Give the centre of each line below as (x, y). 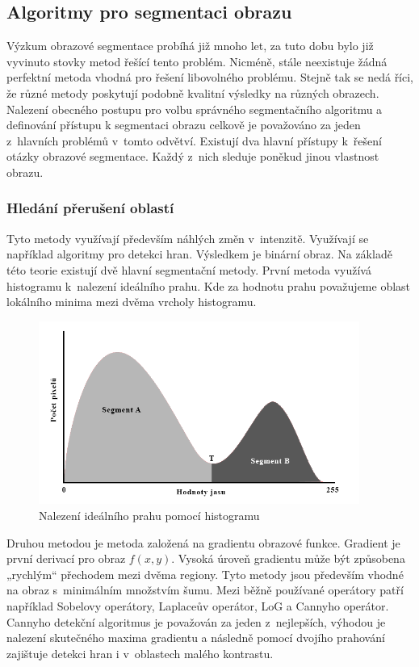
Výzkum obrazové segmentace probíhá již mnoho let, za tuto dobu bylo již (190, 46)
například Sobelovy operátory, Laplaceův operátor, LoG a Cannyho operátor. (198, 606)
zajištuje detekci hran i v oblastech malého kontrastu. (140, 653)
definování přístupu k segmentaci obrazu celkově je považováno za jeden (184, 125)
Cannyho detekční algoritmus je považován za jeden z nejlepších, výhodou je (196, 621)
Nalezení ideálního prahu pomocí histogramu (149, 516)
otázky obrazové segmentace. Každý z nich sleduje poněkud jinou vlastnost (193, 156)
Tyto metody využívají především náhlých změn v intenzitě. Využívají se (188, 238)
